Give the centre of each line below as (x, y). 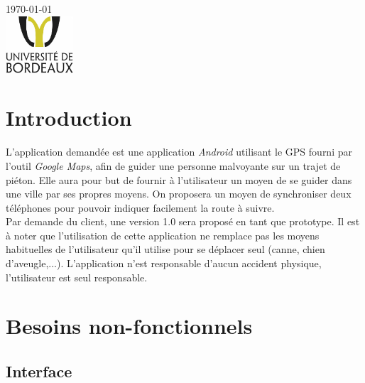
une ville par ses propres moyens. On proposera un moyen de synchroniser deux (179, 194)
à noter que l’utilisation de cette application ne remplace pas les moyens (163, 235)
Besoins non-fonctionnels (129, 326)
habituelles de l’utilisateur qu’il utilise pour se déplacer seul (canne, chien (165, 249)
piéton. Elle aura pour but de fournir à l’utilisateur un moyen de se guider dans (179, 179)
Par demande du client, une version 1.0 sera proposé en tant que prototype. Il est (183, 221)
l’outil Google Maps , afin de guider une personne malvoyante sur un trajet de (173, 165)
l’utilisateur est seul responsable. (77, 277)
